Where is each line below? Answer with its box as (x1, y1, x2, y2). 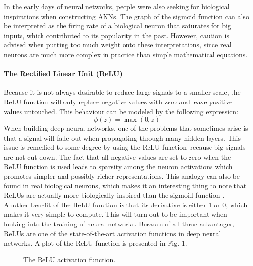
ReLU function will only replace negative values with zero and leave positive (4, 96, 232, 106)
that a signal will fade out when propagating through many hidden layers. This (4, 132, 241, 143)
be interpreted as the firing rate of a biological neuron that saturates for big (4, 20, 231, 31)
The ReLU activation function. (23, 254, 116, 264)
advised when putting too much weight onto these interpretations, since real (4, 40, 232, 50)
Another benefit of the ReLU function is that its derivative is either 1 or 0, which (4, 199, 248, 209)
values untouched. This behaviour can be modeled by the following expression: (4, 106, 238, 116)
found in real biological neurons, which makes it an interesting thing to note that (4, 180, 247, 190)
